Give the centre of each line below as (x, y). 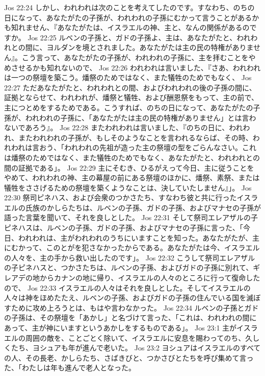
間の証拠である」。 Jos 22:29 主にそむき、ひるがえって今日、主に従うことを (129, 167)
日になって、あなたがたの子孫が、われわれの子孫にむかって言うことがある (128, 17)
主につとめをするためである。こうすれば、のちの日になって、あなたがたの (129, 107)
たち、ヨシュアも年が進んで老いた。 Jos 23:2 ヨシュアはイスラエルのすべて (136, 348)
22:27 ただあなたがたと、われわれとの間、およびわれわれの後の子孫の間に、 (130, 87)
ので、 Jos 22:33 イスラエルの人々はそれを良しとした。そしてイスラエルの (127, 287)
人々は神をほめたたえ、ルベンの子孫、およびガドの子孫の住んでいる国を (125, 298)
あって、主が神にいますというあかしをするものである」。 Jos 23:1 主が (121, 327)
